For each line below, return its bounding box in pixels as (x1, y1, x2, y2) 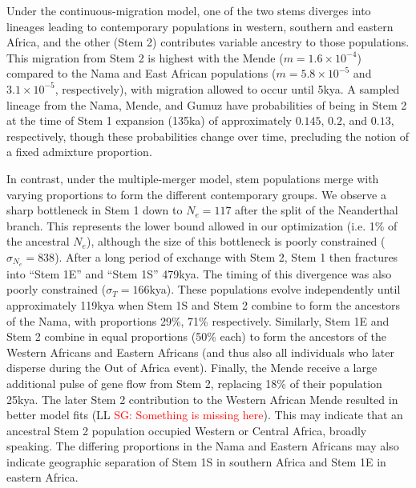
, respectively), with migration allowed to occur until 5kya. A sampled (55, 80, 400, 97)
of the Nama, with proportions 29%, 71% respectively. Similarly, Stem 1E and (6, 312, 390, 329)
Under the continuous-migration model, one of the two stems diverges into (6, 2, 371, 18)
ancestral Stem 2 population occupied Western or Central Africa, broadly (6, 422, 367, 438)
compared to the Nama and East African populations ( (6, 65, 277, 82)
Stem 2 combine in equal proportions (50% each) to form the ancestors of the (6, 328, 387, 345)
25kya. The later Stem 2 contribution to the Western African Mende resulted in (6, 390, 398, 407)
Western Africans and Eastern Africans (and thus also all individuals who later (6, 343, 394, 360)
